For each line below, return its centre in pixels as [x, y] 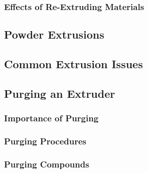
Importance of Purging [51, 118]
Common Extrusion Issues [73, 64]
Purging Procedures [45, 141]
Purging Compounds [47, 164]
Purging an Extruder [60, 93]
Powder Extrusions [54, 34]
